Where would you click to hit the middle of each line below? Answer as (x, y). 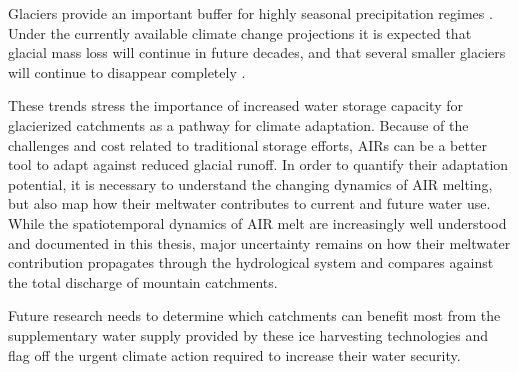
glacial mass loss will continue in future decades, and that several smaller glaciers (257, 52)
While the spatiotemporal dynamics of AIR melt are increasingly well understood (257, 222)
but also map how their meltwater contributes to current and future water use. (249, 203)
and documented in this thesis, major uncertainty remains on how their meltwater (259, 242)
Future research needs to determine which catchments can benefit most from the (254, 315)
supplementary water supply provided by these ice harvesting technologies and (248, 334)
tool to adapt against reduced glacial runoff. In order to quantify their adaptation (258, 164)
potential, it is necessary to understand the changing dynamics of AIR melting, (250, 183)
